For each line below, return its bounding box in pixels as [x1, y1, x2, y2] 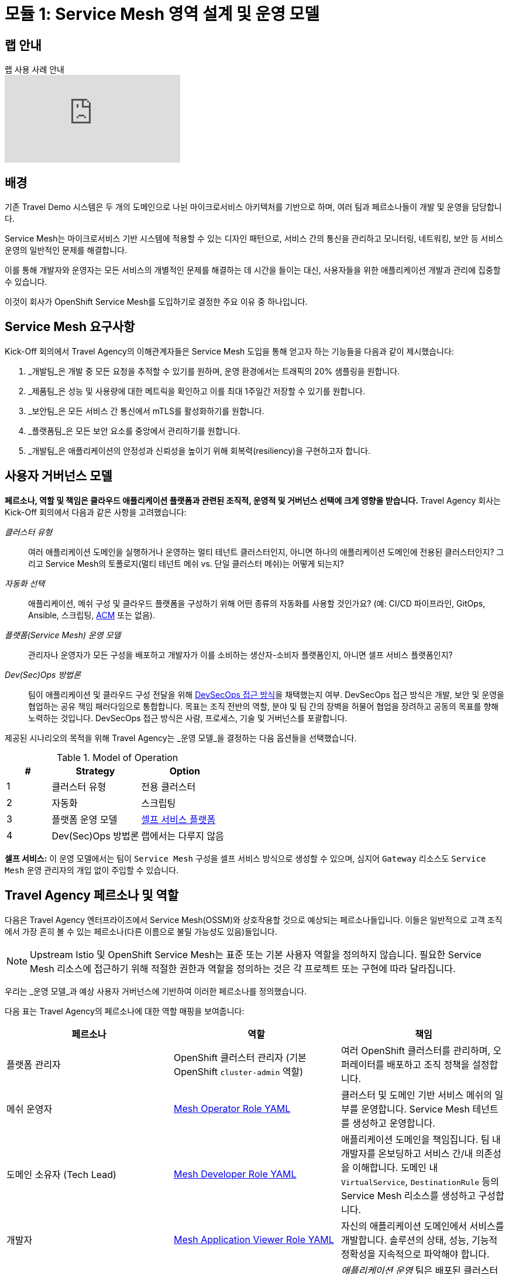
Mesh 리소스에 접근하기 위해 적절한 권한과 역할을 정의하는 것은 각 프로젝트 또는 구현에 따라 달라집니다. [30, 962, 456, 975]
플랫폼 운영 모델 [51, 813, 118, 825]
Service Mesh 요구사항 [5, 319, 135, 335]
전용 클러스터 [141, 780, 196, 793]
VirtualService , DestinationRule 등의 [341, 1175, 500, 1187]
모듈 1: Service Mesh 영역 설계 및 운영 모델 [5, 4, 320, 24]
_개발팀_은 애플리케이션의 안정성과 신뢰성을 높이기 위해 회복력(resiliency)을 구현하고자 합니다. [28, 445, 370, 456]
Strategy [75, 765, 115, 777]
